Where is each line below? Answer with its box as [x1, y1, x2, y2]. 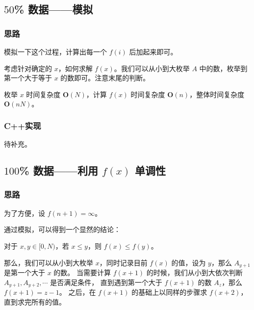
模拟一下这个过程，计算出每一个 [4, 47, 107, 56]
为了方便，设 [4, 207, 45, 218]
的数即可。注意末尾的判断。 [60, 73, 150, 83]
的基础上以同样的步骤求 [131, 287, 207, 297]
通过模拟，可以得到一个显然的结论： [4, 224, 121, 234]
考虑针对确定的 [4, 63, 52, 73]
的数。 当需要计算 [53, 267, 111, 278]
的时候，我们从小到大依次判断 [146, 267, 243, 278]
